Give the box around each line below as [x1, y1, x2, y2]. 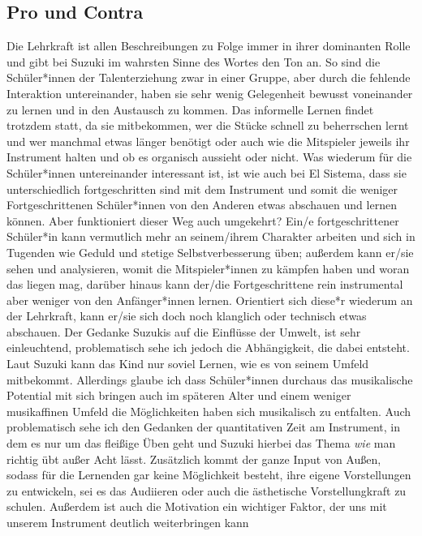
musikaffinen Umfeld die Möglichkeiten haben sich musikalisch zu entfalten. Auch [6, 402, 411, 419]
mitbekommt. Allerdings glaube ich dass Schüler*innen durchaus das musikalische [6, 371, 413, 388]
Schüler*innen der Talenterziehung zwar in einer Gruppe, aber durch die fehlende [6, 69, 411, 86]
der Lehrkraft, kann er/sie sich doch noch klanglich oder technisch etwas [6, 307, 367, 324]
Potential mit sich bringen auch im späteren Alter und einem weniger [6, 387, 351, 404]
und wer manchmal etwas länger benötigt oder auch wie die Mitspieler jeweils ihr [6, 132, 410, 149]
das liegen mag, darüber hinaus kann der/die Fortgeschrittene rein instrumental [6, 276, 403, 293]
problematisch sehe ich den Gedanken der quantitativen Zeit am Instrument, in [6, 418, 401, 435]
